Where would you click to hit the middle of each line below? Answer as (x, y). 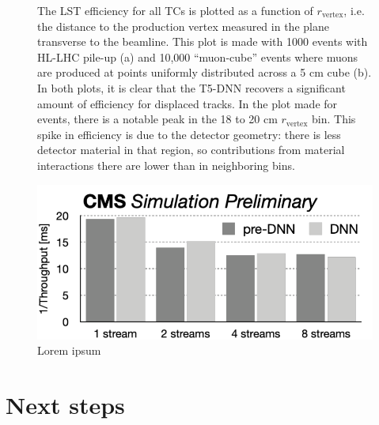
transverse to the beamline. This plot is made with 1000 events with (203, 41)
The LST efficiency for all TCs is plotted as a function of (175, 10)
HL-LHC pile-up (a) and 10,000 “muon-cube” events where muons (197, 56)
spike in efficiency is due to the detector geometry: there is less (189, 134)
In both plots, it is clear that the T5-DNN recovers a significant (191, 87)
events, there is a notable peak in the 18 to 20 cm (157, 119)
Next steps (65, 405)
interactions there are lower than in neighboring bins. (166, 165)
